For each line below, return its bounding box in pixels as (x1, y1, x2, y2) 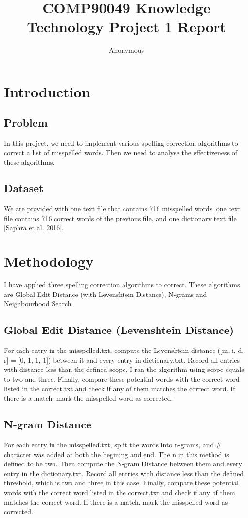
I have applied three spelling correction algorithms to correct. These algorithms (4, 279, 240, 290)
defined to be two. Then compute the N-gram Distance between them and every (4, 459, 242, 469)
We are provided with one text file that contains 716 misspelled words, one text (4, 203, 241, 214)
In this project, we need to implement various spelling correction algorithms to (4, 138, 238, 148)
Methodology (4, 251, 94, 271)
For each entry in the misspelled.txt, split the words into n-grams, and (4, 439, 214, 449)
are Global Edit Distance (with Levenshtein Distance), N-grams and (4, 289, 207, 299)
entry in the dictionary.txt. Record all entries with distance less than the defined (4, 468, 244, 478)
